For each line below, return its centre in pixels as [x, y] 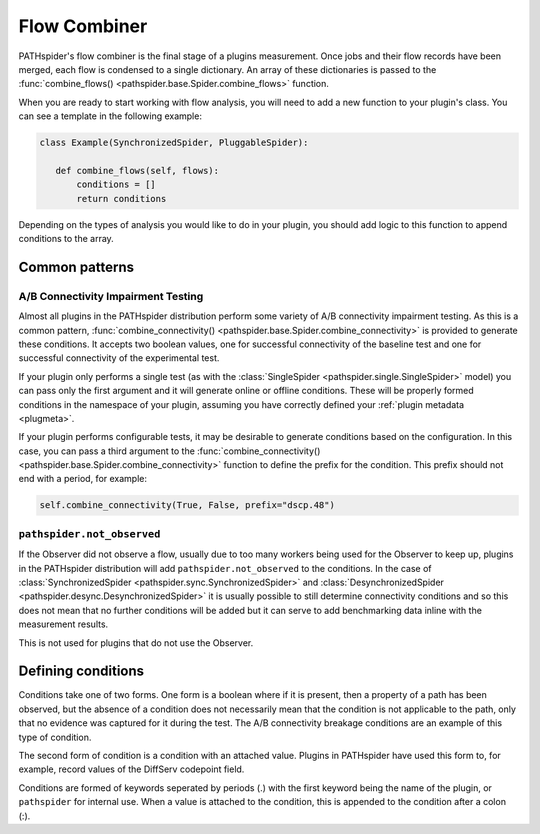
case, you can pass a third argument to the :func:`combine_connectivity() [169, 451]
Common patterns [76, 266]
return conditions [121, 198]
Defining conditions [81, 671]
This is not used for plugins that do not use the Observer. [136, 642]
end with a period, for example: [83, 479]
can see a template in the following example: [110, 116]
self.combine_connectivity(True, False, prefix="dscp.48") [187, 505]
